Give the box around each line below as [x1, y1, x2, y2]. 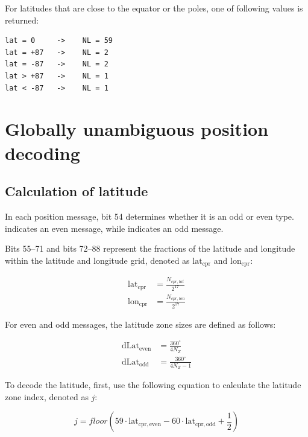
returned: [5, 13, 39, 26]
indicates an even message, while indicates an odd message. [5, 222, 224, 234]
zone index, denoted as [5, 390, 89, 403]
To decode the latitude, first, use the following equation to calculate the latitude [5, 378, 301, 391]
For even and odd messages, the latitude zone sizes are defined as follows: [5, 317, 276, 330]
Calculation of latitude [5, 182, 148, 200]
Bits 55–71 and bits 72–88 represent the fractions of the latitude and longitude [5, 242, 295, 255]
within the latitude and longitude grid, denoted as [5, 254, 190, 266]
